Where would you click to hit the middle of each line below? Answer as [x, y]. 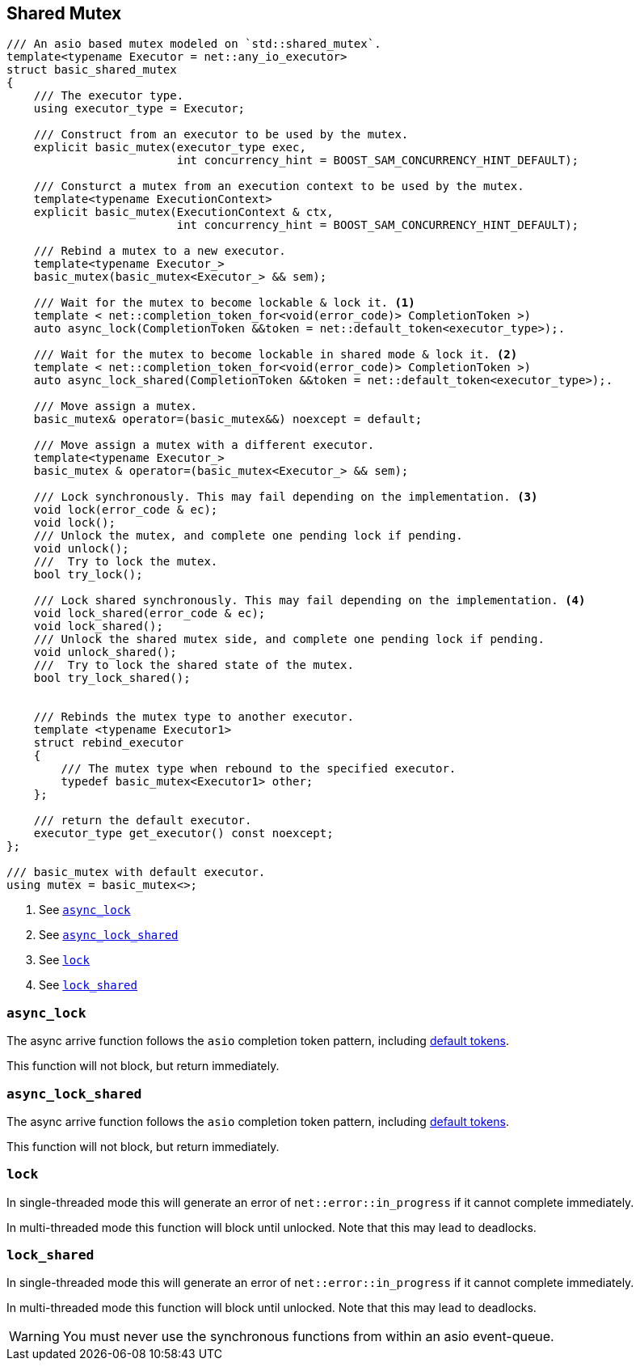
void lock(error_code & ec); [126, 510]
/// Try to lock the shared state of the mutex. [194, 665]
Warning [34, 1337]
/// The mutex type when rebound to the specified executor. [259, 769]
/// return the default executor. [143, 821]
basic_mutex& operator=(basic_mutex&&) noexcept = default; [228, 419]
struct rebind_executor [109, 743]
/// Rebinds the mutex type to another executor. [194, 717]
